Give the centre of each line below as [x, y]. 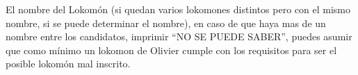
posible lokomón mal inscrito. [68, 64]
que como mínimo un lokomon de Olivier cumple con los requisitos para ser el [171, 50]
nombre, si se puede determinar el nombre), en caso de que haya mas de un [166, 23]
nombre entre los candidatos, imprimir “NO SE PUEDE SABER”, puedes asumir [179, 36]
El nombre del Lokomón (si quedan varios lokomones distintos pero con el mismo [178, 9]
